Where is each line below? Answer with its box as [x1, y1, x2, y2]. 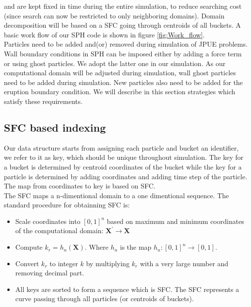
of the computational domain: [15, 225, 104, 236]
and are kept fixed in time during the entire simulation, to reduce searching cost [4, 1, 242, 11]
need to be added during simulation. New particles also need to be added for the [4, 77, 243, 87]
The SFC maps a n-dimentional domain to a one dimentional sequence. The [4, 190, 229, 200]
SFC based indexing [4, 119, 106, 135]
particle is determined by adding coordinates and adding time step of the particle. [4, 171, 248, 181]
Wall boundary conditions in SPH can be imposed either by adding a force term [4, 48, 242, 58]
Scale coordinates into [15, 216, 80, 226]
